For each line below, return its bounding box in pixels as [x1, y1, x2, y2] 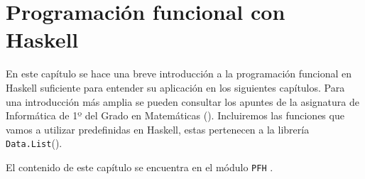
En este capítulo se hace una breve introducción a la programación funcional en [6, 66, 352, 81]
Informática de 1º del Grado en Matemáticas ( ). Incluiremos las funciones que [6, 108, 344, 123]
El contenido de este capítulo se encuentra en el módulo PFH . [6, 159, 273, 174]
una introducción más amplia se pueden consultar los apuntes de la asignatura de [6, 94, 359, 109]
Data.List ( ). [6, 136, 62, 151]
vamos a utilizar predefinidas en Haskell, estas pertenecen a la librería [6, 121, 310, 136]
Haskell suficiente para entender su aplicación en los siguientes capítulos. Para [6, 80, 345, 94]
